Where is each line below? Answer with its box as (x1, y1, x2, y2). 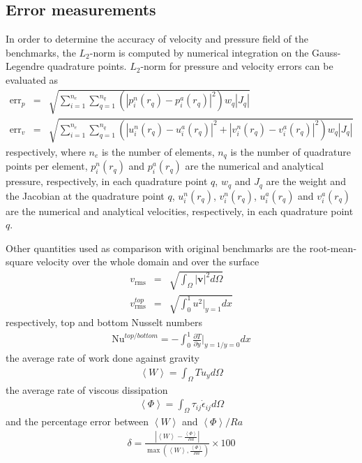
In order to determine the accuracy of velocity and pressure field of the (6, 31, 308, 46)
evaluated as (6, 72, 59, 87)
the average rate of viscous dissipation (6, 382, 168, 397)
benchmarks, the (6, 45, 76, 59)
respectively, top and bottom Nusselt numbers (6, 315, 202, 330)
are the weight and (266, 174, 346, 189)
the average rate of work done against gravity (6, 351, 199, 365)
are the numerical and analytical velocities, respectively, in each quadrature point (6, 203, 354, 218)
